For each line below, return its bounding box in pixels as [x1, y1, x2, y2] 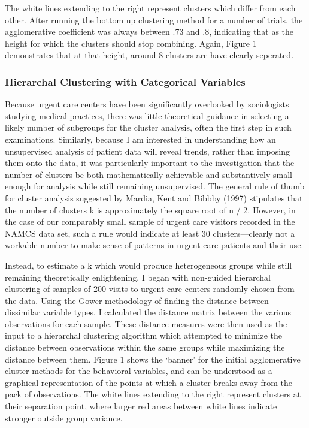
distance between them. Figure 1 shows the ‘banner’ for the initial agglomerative [5, 352, 301, 365]
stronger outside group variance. [5, 411, 123, 424]
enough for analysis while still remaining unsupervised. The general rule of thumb [5, 180, 305, 192]
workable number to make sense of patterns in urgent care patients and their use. [5, 239, 304, 251]
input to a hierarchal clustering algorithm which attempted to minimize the [5, 329, 283, 342]
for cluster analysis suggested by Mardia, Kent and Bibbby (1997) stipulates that [5, 191, 303, 204]
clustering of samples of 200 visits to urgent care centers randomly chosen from [5, 282, 295, 295]
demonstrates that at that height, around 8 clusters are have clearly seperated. [5, 49, 294, 61]
